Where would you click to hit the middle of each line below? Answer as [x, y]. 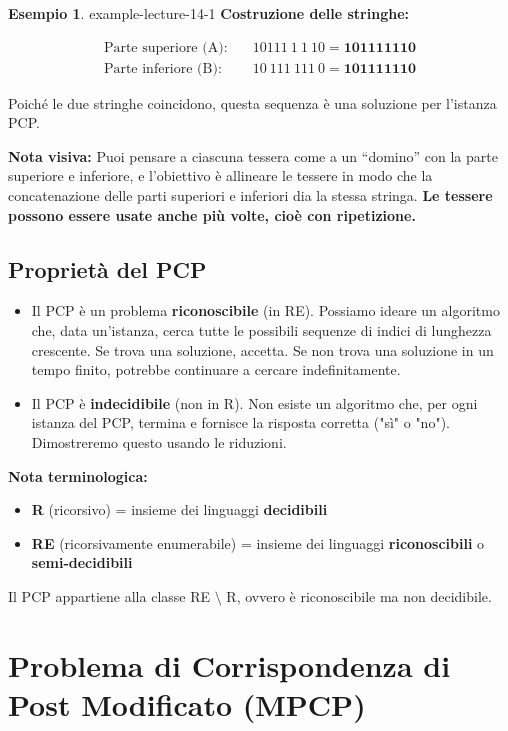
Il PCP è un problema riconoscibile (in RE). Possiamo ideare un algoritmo [265, 310]
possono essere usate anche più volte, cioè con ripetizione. [212, 214]
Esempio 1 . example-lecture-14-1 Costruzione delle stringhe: [208, 13]
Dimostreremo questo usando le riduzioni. [159, 441]
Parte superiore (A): [165, 47]
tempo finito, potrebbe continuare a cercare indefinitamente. [216, 369]
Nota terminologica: [78, 475]
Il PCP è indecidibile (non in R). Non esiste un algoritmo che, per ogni [254, 402]
